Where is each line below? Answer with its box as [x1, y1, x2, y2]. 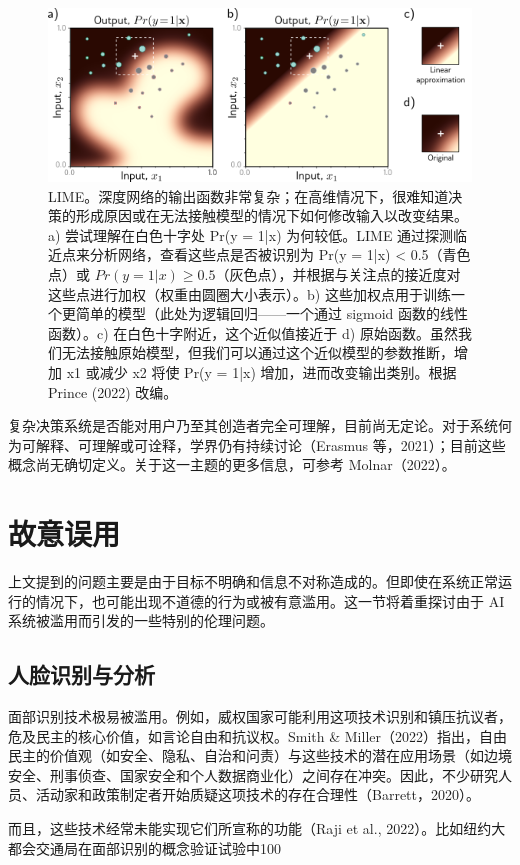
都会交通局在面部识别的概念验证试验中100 [8, 837, 281, 858]
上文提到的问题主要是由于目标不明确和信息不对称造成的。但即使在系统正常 [8, 571, 498, 592]
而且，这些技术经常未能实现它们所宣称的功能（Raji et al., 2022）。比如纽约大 [8, 818, 506, 839]
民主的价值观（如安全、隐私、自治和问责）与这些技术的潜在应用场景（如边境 [8, 745, 512, 766]
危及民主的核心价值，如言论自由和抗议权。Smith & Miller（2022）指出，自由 [8, 725, 507, 746]
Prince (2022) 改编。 [48, 381, 178, 402]
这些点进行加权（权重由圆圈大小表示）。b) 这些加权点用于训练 [48, 283, 451, 304]
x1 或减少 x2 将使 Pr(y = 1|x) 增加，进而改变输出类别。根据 [66, 361, 457, 382]
